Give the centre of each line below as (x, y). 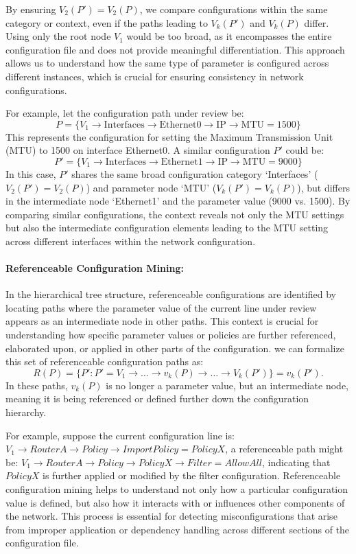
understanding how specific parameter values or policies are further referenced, (171, 335)
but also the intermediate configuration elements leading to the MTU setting (167, 228)
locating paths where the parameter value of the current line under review (161, 307)
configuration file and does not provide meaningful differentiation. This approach (175, 49)
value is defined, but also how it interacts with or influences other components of (175, 502)
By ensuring (31, 9)
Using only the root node (58, 36)
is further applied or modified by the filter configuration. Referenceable (192, 475)
